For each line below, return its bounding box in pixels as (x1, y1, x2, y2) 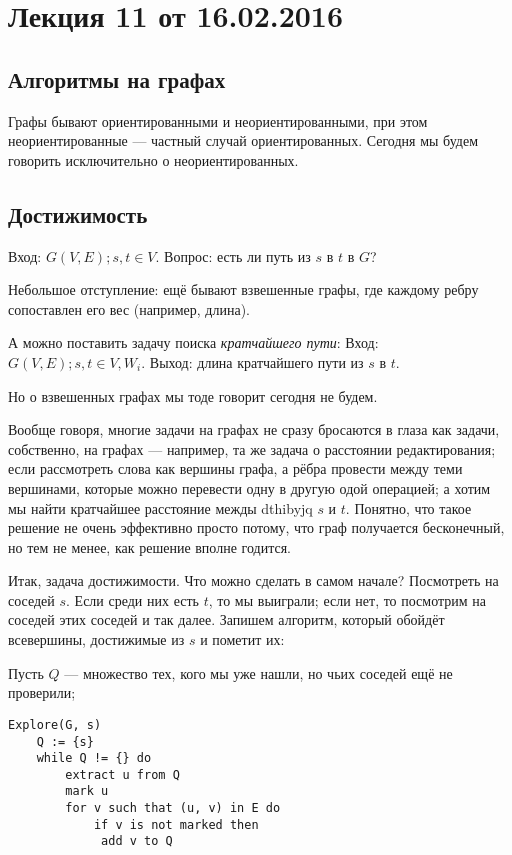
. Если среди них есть (66, 589, 199, 610)
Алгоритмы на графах (8, 63, 226, 94)
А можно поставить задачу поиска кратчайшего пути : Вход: (8, 332, 379, 353)
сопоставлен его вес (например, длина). (8, 298, 251, 319)
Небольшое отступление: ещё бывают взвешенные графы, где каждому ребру (8, 279, 479, 300)
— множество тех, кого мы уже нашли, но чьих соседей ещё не (64, 662, 453, 683)
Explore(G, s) (8, 717, 102, 732)
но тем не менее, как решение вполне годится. (8, 536, 291, 557)
